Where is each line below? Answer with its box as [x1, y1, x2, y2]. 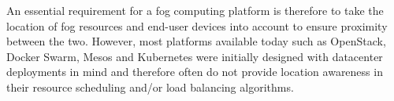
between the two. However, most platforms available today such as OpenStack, [6, 33, 386, 49]
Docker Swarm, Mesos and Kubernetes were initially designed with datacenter [6, 48, 383, 64]
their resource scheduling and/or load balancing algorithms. [6, 78, 294, 95]
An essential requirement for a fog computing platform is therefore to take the [6, 2, 384, 18]
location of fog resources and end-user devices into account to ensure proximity [6, 17, 388, 34]
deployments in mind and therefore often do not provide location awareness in [6, 63, 383, 80]
